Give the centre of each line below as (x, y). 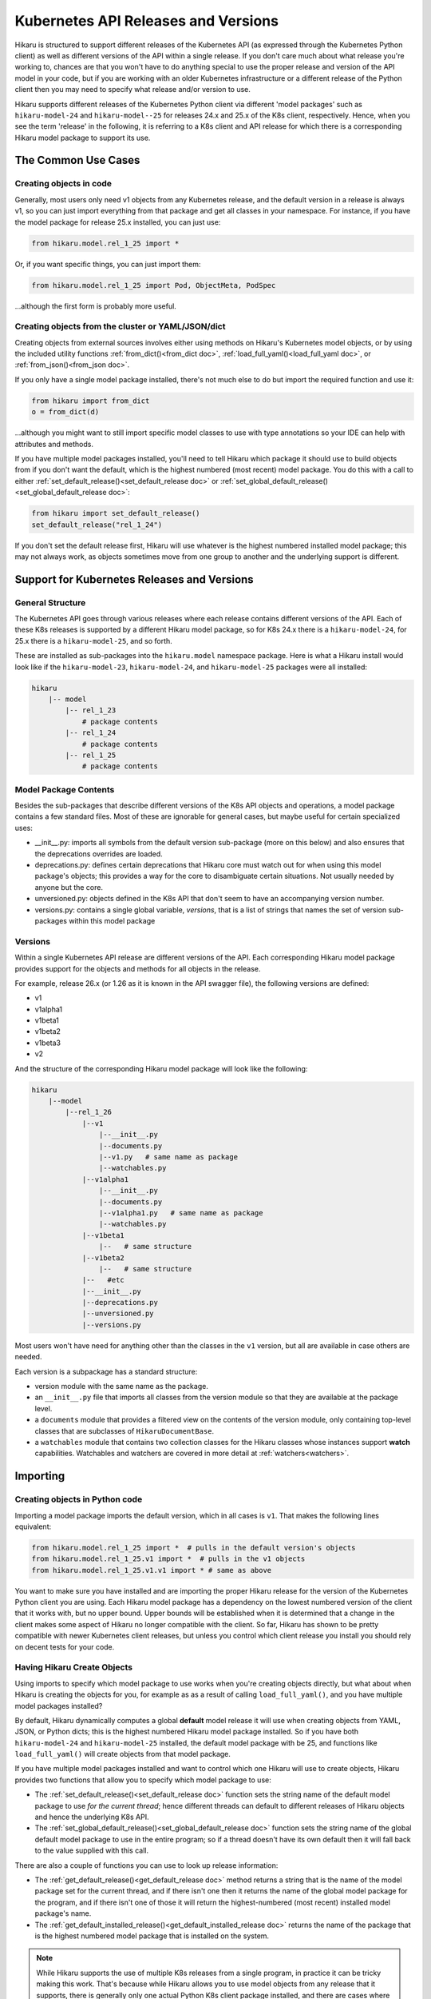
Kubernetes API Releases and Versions (147, 21)
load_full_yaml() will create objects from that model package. (123, 1754)
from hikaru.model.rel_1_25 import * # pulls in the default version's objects (194, 1548)
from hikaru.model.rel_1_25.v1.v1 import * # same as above (152, 1570)
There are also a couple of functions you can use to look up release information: (146, 1865)
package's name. (63, 1913)
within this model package (112, 921)
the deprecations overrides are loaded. (99, 854)
